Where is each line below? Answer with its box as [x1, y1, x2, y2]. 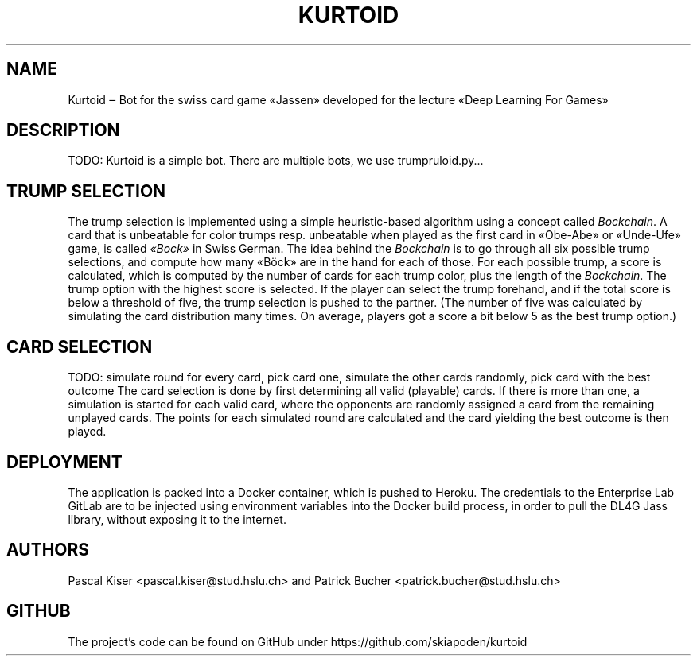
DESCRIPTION [6, 120, 120, 141]
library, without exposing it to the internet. [68, 512, 286, 526]
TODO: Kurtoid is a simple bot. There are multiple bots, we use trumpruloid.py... [68, 153, 484, 168]
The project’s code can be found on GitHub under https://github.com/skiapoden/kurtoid [68, 634, 528, 648]
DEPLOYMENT [6, 451, 123, 472]
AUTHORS [6, 540, 90, 560]
